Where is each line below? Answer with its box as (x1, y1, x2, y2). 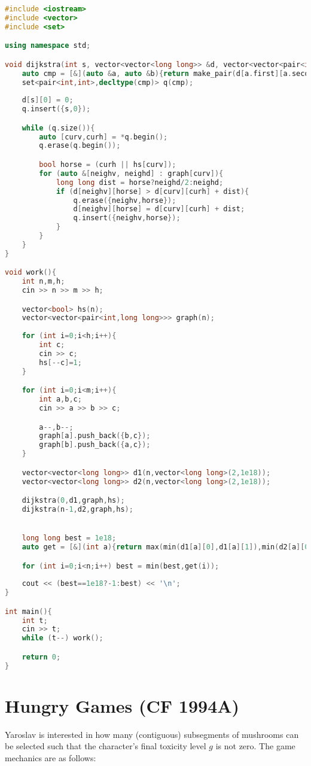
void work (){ (5, 268, 56, 277)
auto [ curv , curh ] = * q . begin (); (39, 132, 168, 141)
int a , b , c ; (39, 395, 82, 404)
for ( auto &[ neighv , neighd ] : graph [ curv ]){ (39, 169, 224, 178)
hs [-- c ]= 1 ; (39, 358, 82, 367)
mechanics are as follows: (5, 751, 96, 764)
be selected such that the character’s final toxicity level (5, 740, 206, 752)
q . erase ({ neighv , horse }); (73, 196, 176, 205)
